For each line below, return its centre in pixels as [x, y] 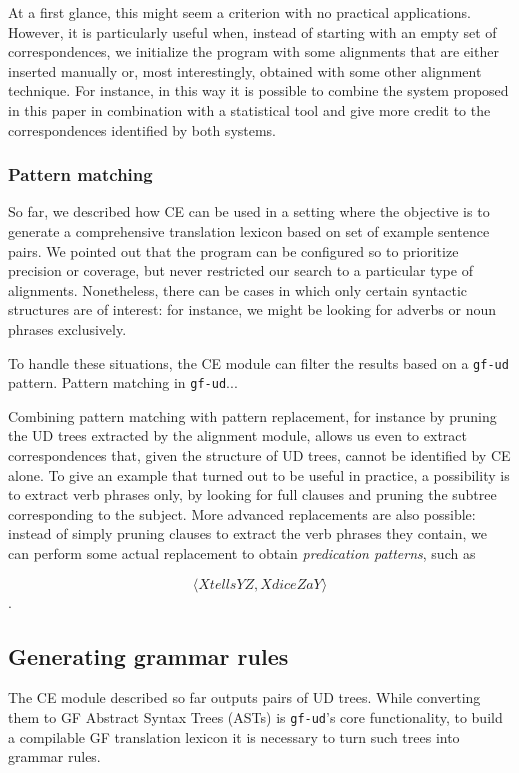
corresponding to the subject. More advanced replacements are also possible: [242, 513]
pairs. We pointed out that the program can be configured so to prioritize [233, 250]
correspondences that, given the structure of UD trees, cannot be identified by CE [259, 455]
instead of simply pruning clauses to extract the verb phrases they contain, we [247, 533]
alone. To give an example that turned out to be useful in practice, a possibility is [259, 474]
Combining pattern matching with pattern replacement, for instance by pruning [252, 415]
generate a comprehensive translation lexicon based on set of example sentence [249, 230]
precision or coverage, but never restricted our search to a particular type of [240, 270]
